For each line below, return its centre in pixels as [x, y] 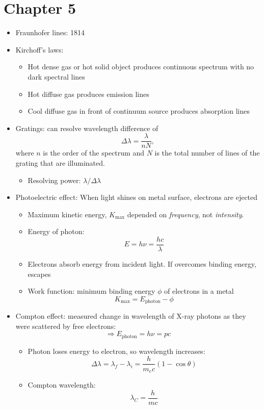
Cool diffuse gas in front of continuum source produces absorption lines [139, 111]
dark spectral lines [56, 76]
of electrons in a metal [199, 291]
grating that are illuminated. [60, 162]
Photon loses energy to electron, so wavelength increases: [116, 351]
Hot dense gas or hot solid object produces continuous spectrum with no [141, 67]
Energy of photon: [56, 231]
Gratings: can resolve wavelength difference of [87, 128]
